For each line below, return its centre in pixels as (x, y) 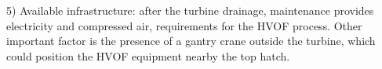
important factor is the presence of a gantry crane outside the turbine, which (191, 41)
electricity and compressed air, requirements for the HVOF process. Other (184, 25)
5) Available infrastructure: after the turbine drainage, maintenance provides (190, 10)
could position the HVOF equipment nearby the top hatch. (148, 55)
